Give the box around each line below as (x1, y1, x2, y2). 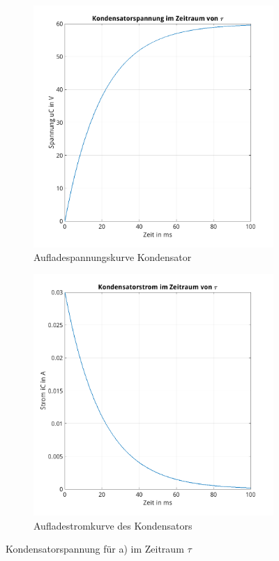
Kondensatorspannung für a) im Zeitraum (6, 541, 184, 556)
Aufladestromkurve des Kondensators (33, 518, 193, 532)
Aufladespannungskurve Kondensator (33, 250, 192, 264)
